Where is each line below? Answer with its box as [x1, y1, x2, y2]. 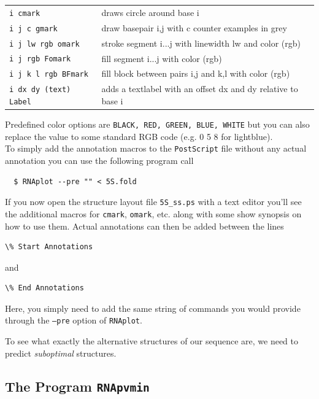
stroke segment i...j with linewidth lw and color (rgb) [101, 36, 301, 49]
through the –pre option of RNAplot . [5, 314, 142, 327]
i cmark [9, 9, 40, 18]
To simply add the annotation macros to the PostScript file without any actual [5, 142, 307, 155]
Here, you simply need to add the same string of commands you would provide [5, 301, 301, 314]
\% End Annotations [5, 284, 84, 293]
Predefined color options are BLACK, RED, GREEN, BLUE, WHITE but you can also [5, 118, 310, 131]
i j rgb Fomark [9, 55, 71, 64]
